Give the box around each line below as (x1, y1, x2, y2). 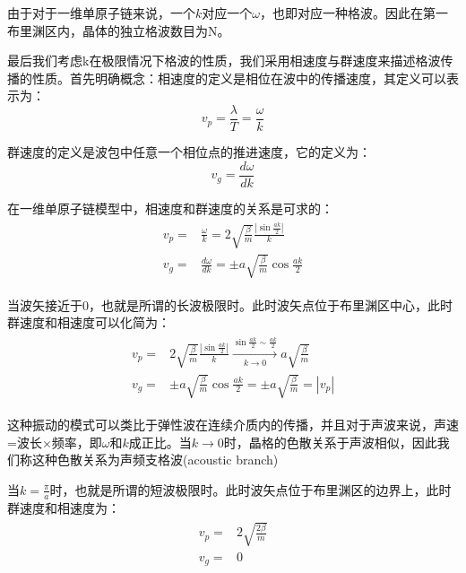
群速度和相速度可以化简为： (7, 313, 170, 332)
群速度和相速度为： (7, 498, 120, 517)
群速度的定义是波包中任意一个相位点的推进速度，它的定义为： (7, 143, 371, 161)
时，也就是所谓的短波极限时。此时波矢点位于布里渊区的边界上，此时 (49, 480, 452, 499)
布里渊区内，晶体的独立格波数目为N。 (7, 21, 230, 39)
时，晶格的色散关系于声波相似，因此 (223, 432, 437, 451)
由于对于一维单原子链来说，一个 (7, 4, 195, 22)
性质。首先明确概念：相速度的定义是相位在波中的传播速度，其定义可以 (31, 68, 446, 87)
